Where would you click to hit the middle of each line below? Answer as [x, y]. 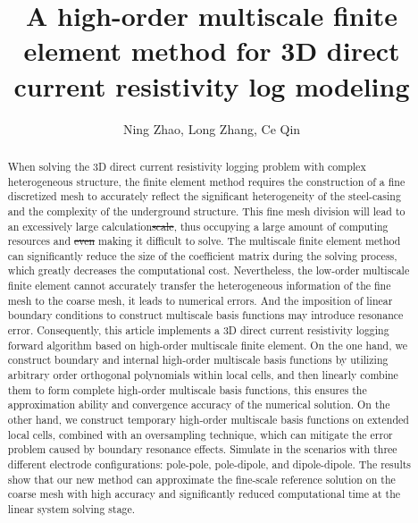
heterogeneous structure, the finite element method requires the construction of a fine [206, 181]
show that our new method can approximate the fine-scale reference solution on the [201, 479]
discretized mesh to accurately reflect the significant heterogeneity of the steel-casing [204, 196]
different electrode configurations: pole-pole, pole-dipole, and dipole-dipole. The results [209, 464]
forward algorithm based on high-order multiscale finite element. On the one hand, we [207, 345]
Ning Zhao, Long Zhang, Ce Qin [212, 128]
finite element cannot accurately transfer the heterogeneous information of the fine [199, 286]
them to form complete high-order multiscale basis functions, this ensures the [187, 389]
